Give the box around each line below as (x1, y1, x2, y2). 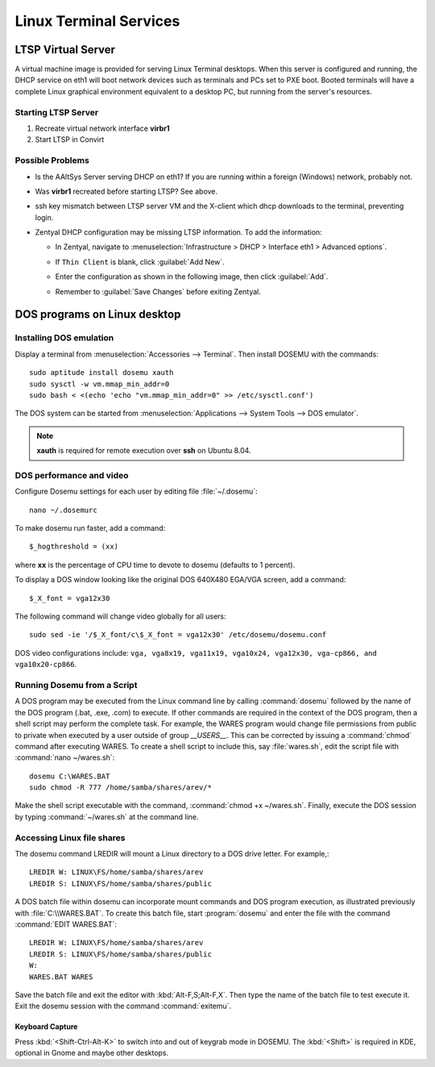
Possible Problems (14, 155, 90, 166)
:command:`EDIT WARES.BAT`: (14, 919, 117, 929)
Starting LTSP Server (14, 106, 99, 118)
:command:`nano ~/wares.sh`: (14, 752, 115, 762)
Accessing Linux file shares (14, 832, 126, 843)
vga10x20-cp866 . (14, 660, 77, 669)
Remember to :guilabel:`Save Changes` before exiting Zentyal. (55, 286, 262, 296)
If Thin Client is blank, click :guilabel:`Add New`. (55, 256, 225, 266)
